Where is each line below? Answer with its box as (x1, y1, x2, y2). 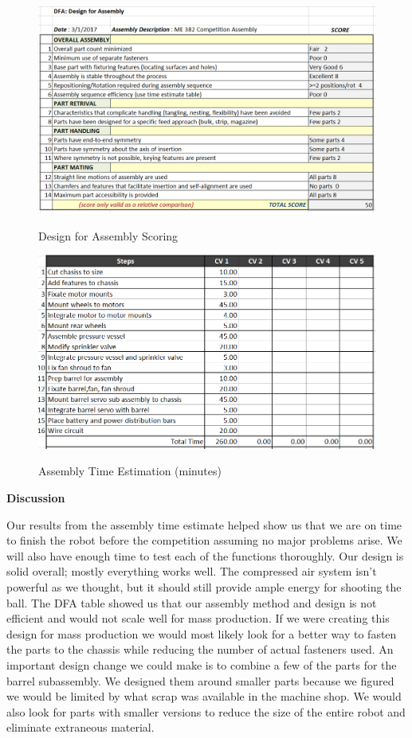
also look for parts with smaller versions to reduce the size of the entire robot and (6, 703, 406, 720)
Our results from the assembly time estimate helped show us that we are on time (6, 516, 402, 533)
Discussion (6, 490, 65, 506)
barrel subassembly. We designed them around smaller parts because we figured (6, 672, 394, 689)
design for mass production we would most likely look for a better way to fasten (6, 625, 397, 642)
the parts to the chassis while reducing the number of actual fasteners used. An (6, 641, 394, 658)
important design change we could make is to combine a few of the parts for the (6, 656, 397, 673)
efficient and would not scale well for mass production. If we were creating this (6, 610, 390, 627)
